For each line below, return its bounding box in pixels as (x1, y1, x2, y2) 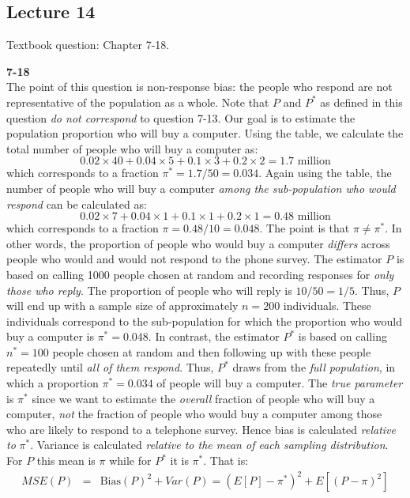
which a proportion (6, 375, 99, 391)
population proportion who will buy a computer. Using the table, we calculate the (6, 125, 404, 141)
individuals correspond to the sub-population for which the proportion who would (6, 312, 403, 329)
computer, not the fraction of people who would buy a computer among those (6, 406, 382, 422)
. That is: (203, 452, 249, 469)
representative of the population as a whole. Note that (6, 93, 269, 110)
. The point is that (259, 220, 350, 236)
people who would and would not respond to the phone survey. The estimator (6, 251, 382, 267)
